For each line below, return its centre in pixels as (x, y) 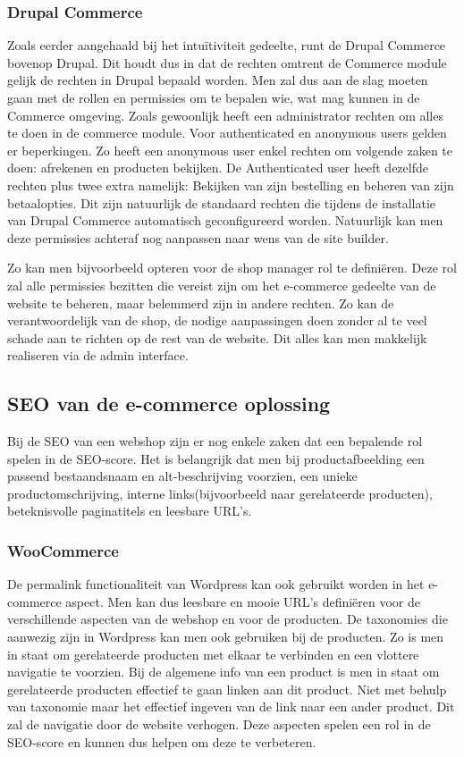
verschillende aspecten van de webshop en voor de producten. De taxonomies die (228, 619)
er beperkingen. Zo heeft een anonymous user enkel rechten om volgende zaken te (230, 150)
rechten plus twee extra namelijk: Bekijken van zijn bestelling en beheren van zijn (231, 185)
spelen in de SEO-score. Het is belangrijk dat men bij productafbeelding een (216, 458)
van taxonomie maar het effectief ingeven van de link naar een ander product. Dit (231, 707)
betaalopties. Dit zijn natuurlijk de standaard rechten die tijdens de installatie (222, 202)
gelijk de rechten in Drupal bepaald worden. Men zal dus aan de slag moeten (218, 80)
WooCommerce (63, 551)
